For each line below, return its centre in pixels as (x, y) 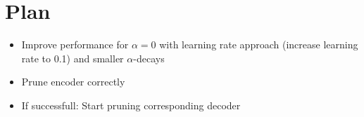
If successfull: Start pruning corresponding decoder (131, 105)
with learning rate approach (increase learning (259, 44)
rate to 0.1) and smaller (73, 58)
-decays (149, 58)
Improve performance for (75, 44)
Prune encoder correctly (73, 82)
